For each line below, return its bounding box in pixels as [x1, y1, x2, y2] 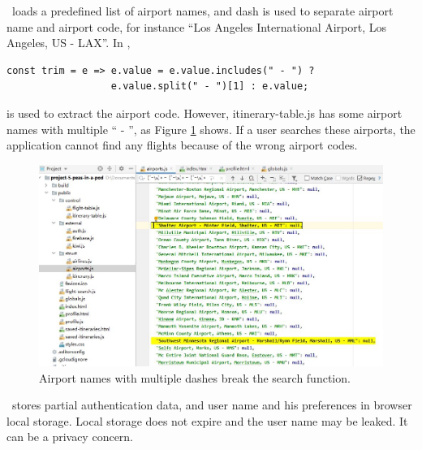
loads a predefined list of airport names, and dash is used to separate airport [11, 2, 394, 19]
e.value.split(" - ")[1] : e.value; [110, 80, 309, 93]
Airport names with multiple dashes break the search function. [39, 369, 351, 386]
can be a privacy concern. [6, 428, 134, 445]
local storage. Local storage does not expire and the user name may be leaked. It [6, 412, 408, 429]
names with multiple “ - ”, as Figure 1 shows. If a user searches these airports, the [6, 120, 416, 137]
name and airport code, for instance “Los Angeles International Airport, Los [6, 18, 387, 35]
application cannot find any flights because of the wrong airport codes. [6, 136, 358, 154]
